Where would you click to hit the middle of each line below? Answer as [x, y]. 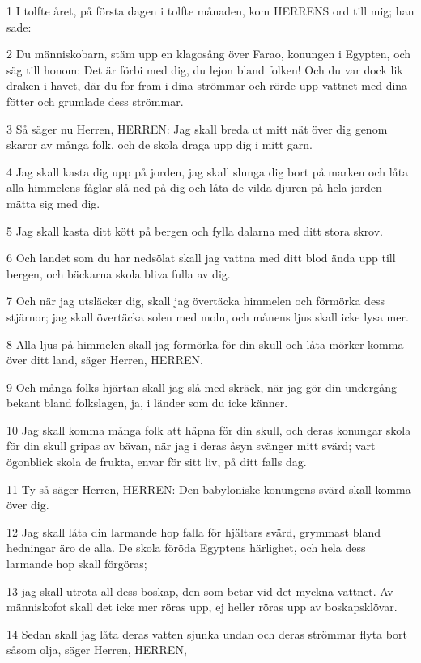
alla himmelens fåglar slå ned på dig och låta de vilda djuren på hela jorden [194, 187]
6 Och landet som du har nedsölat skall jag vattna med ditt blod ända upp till [201, 258]
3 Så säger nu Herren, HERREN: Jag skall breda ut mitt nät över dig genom [197, 128]
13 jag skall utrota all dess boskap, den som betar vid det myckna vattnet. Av [200, 591]
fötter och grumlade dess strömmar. [95, 101]
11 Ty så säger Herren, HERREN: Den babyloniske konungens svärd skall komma [209, 489]
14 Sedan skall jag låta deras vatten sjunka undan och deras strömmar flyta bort [207, 633]
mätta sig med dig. [53, 203]
